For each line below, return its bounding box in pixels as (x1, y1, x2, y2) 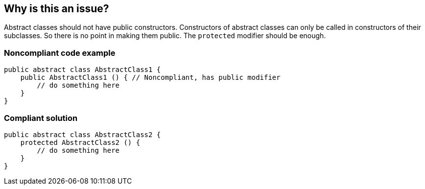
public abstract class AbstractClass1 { (4, 66, 161, 74)
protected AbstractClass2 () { (20, 138, 141, 146)
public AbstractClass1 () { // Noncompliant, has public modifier (20, 73, 281, 82)
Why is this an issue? (4, 2, 109, 15)
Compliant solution (4, 113, 78, 123)
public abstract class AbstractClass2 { (4, 130, 161, 139)
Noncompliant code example (4, 47, 116, 58)
